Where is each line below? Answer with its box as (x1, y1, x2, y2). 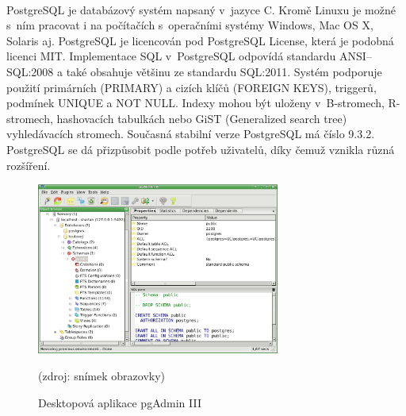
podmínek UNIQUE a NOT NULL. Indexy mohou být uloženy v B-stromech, (6, 94, 385, 111)
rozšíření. (6, 156, 51, 173)
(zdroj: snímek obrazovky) (38, 367, 166, 383)
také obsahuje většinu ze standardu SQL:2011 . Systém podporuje (66, 63, 382, 79)
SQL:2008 (6, 63, 54, 79)
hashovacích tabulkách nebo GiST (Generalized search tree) (56, 110, 347, 126)
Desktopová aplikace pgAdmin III (38, 394, 201, 410)
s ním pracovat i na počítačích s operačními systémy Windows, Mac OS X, (6, 17, 373, 33)
